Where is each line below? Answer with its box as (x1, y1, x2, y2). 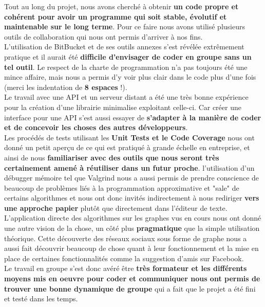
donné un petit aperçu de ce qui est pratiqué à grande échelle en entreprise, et (4, 142, 250, 153)
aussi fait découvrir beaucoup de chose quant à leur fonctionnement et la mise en (4, 243, 259, 254)
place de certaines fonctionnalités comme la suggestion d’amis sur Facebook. (4, 252, 244, 263)
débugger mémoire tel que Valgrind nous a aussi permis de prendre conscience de (4, 172, 259, 183)
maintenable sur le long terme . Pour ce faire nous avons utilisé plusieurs (4, 21, 245, 32)
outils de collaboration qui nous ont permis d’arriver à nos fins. (4, 31, 203, 42)
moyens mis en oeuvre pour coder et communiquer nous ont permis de (4, 273, 260, 284)
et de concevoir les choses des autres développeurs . (4, 122, 188, 133)
